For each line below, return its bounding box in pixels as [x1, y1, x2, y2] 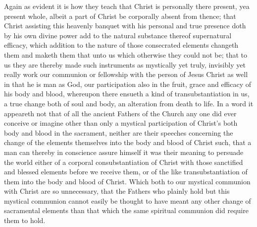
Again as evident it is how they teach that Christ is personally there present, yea [4, 1, 250, 11]
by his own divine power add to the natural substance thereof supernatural [4, 30, 232, 40]
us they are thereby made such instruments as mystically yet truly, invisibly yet [4, 59, 246, 70]
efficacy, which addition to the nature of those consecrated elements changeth [4, 40, 239, 50]
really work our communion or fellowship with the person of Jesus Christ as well [4, 69, 248, 79]
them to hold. [4, 215, 46, 226]
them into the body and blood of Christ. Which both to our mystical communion [4, 176, 251, 186]
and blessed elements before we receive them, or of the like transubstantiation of [4, 166, 248, 177]
